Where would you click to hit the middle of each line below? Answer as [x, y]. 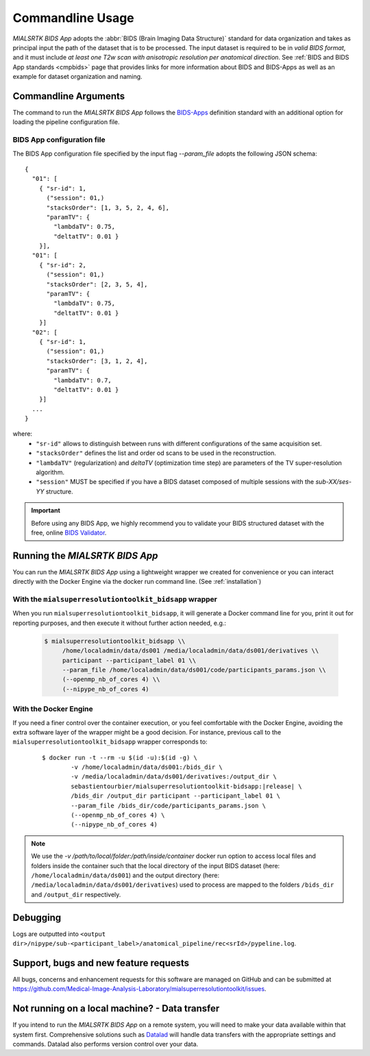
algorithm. [50, 472]
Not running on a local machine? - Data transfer [116, 1008]
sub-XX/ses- [334, 482]
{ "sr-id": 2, [63, 265]
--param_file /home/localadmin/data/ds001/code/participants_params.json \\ [194, 670]
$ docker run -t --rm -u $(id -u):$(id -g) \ [120, 758]
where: [23, 434]
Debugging [37, 917]
